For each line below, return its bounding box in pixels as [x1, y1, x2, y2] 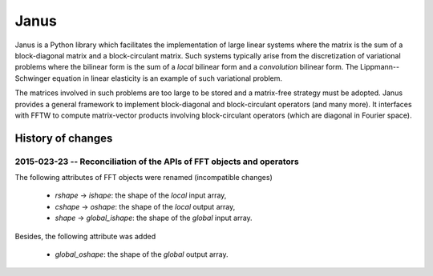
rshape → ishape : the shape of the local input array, [55, 190, 227, 200]
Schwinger [14, 73, 51, 83]
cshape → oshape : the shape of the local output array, [55, 202, 236, 211]
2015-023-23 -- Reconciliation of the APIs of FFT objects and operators [14, 156, 300, 167]
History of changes [14, 131, 113, 145]
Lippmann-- [359, 62, 400, 72]
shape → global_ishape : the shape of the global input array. [55, 213, 253, 223]
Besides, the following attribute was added [14, 231, 156, 241]
